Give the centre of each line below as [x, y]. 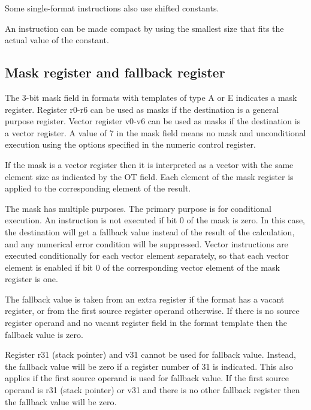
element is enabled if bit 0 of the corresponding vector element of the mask [142, 267]
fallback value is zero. [44, 334]
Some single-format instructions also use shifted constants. [112, 8]
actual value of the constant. [57, 40]
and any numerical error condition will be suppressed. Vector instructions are [147, 243]
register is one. [31, 279]
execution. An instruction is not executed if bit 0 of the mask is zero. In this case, [155, 220]
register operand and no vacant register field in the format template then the [146, 323]
